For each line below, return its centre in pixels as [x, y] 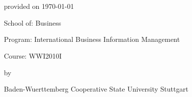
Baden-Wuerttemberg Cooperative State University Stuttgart [96, 89]
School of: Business [33, 22]
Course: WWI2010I [33, 55]
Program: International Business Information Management [92, 39]
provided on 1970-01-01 [39, 6]
